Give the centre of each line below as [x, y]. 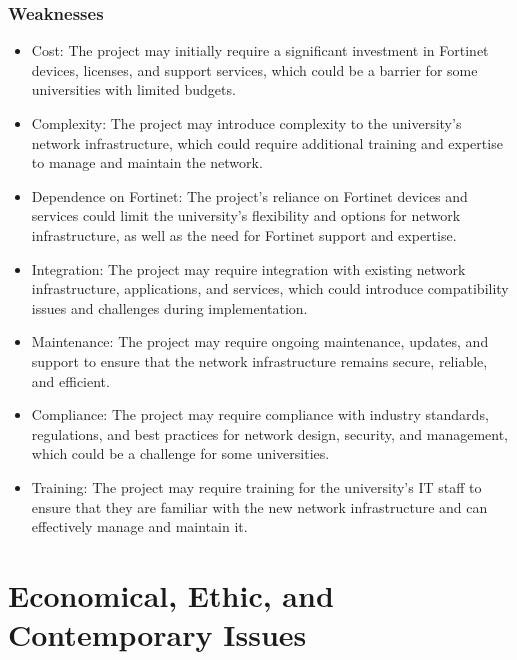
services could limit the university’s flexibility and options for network [246, 215]
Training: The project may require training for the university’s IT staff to [256, 486]
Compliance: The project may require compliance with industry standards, [260, 414]
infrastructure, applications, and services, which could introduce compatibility [270, 288]
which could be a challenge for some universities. [180, 453]
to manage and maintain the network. [147, 162]
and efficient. [70, 380]
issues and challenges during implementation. [169, 307]
